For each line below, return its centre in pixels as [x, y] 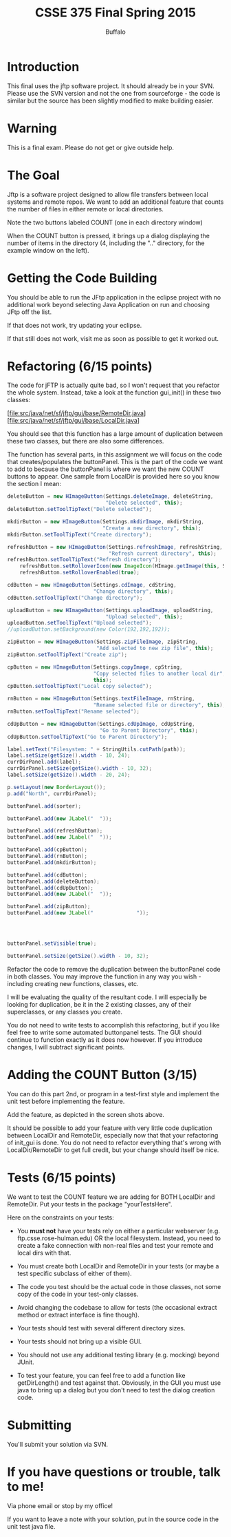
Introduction [43, 66]
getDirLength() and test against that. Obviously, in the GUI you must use [119, 1383]
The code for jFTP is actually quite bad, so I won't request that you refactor [113, 385]
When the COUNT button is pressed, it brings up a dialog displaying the [108, 236]
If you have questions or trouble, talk [114, 1472]
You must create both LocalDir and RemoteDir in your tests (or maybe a [118, 1266]
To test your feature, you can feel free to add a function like [101, 1375]
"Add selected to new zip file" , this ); [155, 649]
